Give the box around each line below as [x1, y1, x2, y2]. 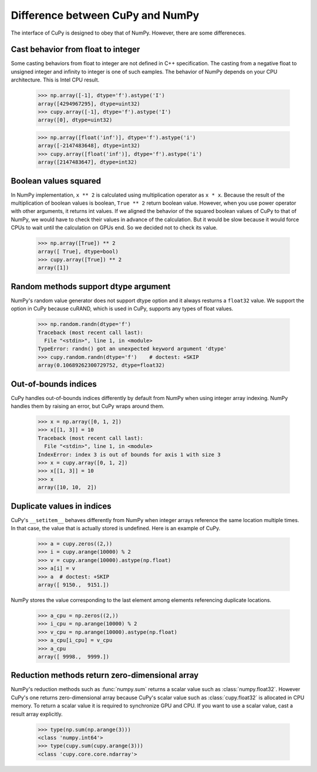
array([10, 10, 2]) [38, 484, 97, 491]
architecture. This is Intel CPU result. [11, 76, 100, 83]
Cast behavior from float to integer [11, 45, 140, 55]
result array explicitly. [11, 710, 63, 717]
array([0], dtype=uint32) [38, 117, 113, 123]
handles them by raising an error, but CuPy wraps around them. [11, 402, 164, 410]
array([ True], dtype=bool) [38, 248, 119, 255]
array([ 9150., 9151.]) [38, 581, 110, 588]
